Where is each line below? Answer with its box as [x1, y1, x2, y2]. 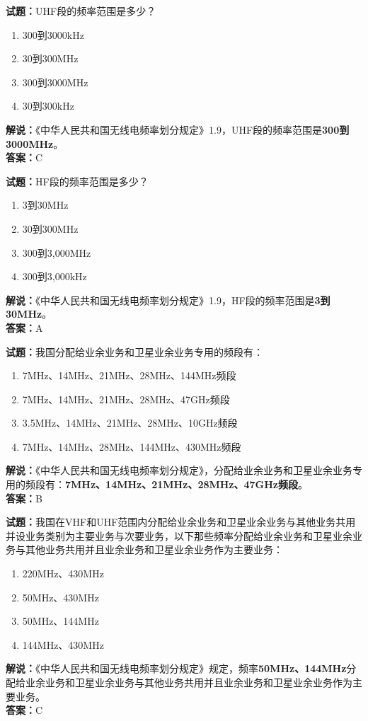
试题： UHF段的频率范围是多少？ [6, 4, 156, 18]
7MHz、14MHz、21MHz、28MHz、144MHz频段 [22, 368, 236, 383]
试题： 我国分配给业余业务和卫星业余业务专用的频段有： [6, 344, 263, 359]
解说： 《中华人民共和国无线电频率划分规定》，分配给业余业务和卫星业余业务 [6, 463, 352, 478]
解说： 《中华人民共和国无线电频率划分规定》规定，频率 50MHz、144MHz [6, 661, 347, 676]
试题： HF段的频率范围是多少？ [6, 173, 149, 188]
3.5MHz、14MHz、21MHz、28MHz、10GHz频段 [22, 415, 238, 430]
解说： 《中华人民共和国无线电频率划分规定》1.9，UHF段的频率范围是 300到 [6, 122, 350, 137]
